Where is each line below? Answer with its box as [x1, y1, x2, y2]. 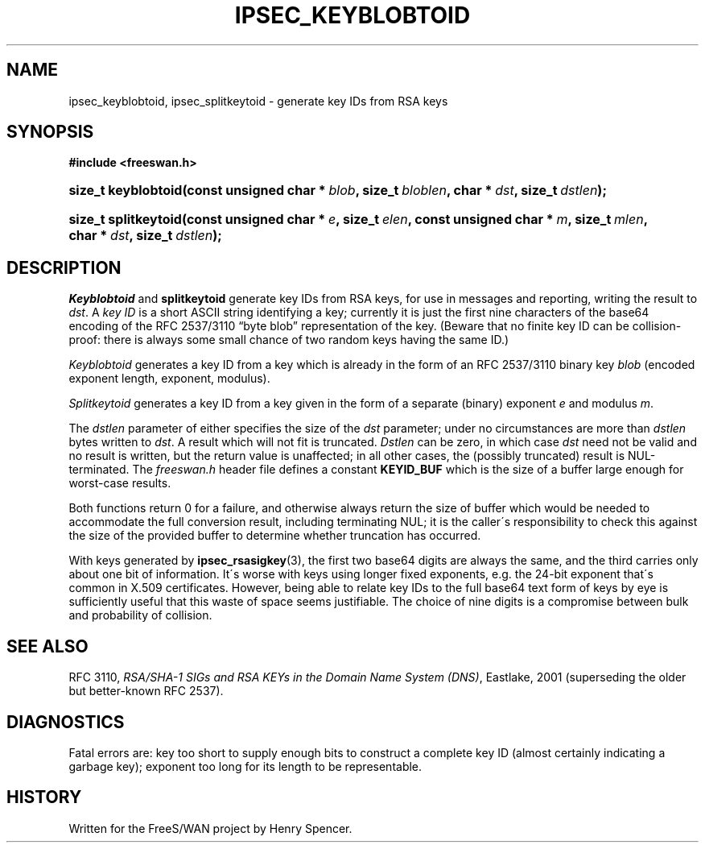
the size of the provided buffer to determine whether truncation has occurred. [68, 528, 481, 543]
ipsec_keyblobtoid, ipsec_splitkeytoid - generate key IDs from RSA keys [68, 93, 448, 108]
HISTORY [6, 787, 82, 808]
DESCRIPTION [6, 257, 122, 278]
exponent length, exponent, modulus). [68, 371, 270, 386]
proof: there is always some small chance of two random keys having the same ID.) [68, 333, 509, 347]
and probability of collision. [68, 608, 212, 623]
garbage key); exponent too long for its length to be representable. [68, 759, 423, 773]
